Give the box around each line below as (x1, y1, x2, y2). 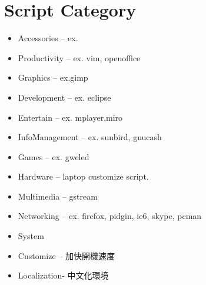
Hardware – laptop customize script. (18, 170, 149, 183)
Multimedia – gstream (18, 190, 98, 202)
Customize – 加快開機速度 (18, 249, 115, 261)
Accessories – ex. (18, 32, 78, 44)
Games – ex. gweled (18, 150, 89, 163)
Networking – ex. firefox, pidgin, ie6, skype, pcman (18, 210, 202, 222)
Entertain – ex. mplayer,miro (18, 111, 123, 123)
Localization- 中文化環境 (18, 269, 109, 281)
